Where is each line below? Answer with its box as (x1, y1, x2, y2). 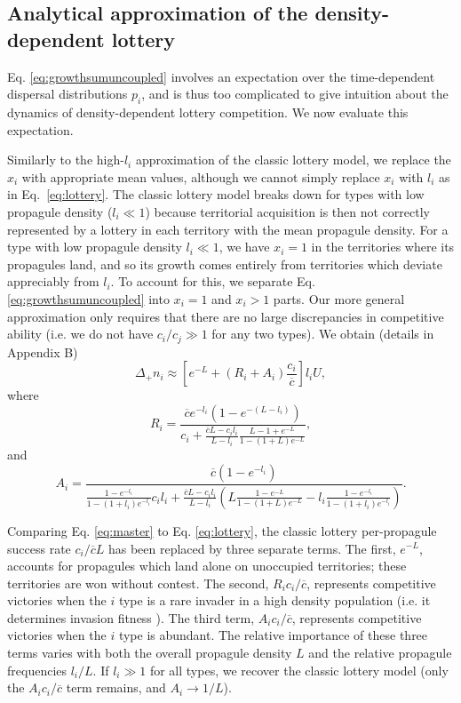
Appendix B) (7, 342, 78, 361)
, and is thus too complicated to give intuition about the (141, 84, 449, 103)
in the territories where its (311, 237, 455, 256)
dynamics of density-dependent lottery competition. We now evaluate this (7, 102, 409, 121)
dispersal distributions (7, 84, 128, 103)
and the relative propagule (308, 643, 452, 662)
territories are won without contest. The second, (7, 573, 269, 592)
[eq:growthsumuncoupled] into (7, 289, 170, 308)
